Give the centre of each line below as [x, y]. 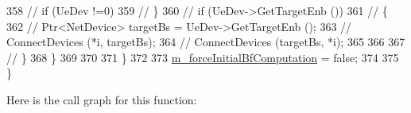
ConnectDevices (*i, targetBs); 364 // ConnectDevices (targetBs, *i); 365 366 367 [206, 42]
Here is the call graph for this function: [102, 99]
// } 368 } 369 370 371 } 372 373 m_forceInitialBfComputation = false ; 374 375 [203, 57]
